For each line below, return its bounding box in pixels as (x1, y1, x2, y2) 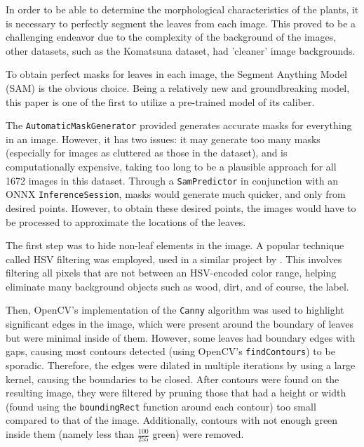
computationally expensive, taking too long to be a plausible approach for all (6, 159, 337, 173)
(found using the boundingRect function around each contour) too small (6, 399, 316, 413)
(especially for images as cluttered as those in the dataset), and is (6, 145, 288, 160)
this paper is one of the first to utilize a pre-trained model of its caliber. (6, 94, 315, 109)
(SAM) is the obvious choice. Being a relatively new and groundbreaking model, (6, 80, 350, 95)
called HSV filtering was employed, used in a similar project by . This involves (6, 251, 342, 266)
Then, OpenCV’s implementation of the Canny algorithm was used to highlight (6, 302, 344, 317)
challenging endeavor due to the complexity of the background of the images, (6, 29, 337, 44)
